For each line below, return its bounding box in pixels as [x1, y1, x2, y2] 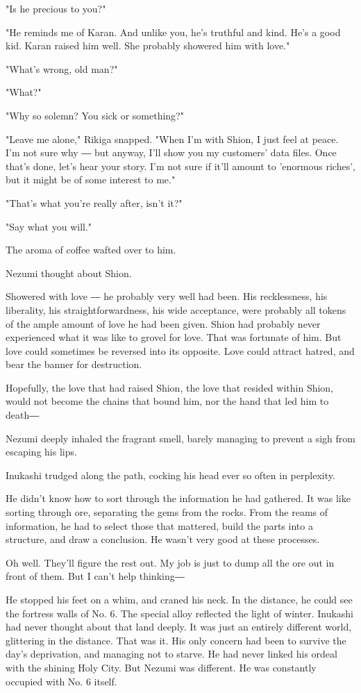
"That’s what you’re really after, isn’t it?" [6, 195, 183, 210]
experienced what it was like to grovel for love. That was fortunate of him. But [6, 330, 342, 344]
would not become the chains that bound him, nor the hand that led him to [6, 394, 329, 408]
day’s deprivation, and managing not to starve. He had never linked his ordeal [6, 646, 337, 661]
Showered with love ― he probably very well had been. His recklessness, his [6, 289, 328, 303]
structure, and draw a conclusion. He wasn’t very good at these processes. [6, 532, 320, 546]
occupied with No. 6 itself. [6, 674, 117, 688]
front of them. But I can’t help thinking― [6, 569, 185, 583]
